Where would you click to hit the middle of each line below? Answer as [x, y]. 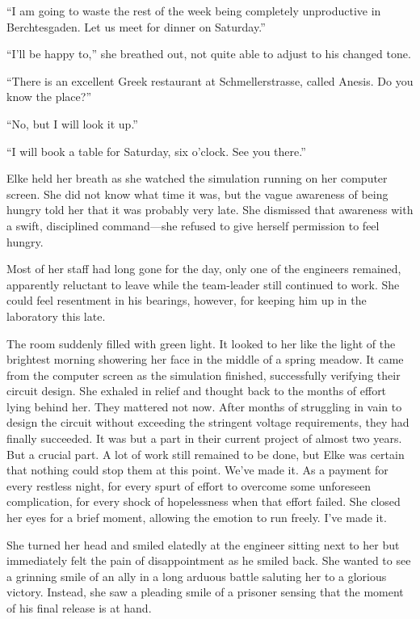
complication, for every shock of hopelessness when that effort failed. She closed [204, 501]
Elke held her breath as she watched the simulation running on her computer [197, 178]
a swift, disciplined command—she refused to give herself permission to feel [193, 225]
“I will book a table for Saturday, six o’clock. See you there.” [156, 151]
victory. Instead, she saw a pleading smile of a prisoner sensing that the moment [205, 592]
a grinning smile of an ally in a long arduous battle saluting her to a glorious [197, 576]
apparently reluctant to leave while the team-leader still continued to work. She [203, 284]
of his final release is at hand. [79, 608]
